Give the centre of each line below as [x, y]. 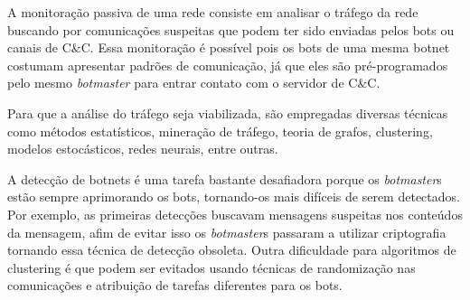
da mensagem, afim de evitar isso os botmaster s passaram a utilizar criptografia [227, 232]
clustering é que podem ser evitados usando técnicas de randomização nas [211, 267]
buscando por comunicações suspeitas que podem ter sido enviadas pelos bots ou [231, 29]
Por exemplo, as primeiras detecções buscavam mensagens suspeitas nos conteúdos [235, 214]
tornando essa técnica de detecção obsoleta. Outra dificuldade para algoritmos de [232, 250]
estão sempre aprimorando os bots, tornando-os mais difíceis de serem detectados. [234, 197]
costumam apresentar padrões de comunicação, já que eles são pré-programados [228, 65]
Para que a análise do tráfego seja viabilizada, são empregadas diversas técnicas [228, 112]
